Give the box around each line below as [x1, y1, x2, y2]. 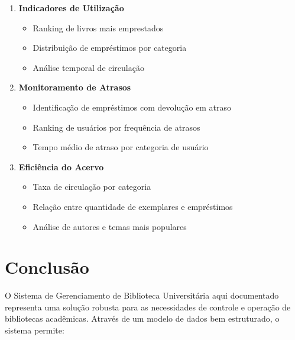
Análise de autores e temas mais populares [33, 220, 187, 232]
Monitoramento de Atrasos [18, 81, 131, 93]
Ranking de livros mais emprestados [33, 21, 164, 34]
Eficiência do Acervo [18, 160, 104, 173]
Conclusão [5, 255, 89, 279]
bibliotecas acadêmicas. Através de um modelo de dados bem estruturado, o [5, 312, 280, 325]
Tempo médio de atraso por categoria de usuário [33, 141, 209, 153]
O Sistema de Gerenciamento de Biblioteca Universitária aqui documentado [5, 289, 279, 302]
